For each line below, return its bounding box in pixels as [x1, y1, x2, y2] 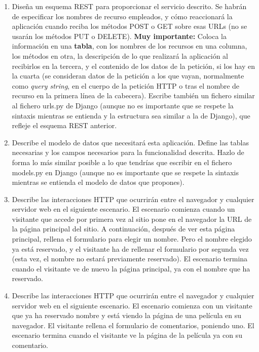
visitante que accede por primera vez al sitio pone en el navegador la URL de [12, 213, 252, 224]
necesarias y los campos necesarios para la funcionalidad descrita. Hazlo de [12, 147, 244, 158]
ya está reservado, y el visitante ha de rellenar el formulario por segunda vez [12, 243, 249, 254]
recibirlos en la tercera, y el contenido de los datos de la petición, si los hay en [12, 60, 255, 71]
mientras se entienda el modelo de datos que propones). [12, 177, 184, 187]
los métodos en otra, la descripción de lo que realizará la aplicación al [12, 50, 228, 61]
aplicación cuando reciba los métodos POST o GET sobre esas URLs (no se [12, 21, 247, 31]
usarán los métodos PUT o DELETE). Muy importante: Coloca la [12, 30, 227, 41]
